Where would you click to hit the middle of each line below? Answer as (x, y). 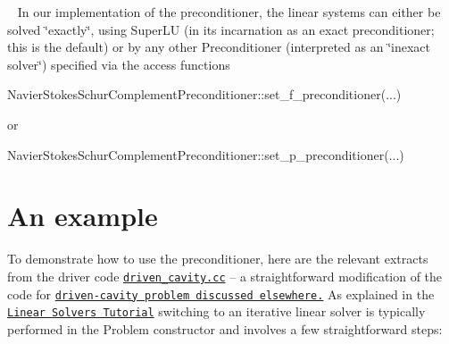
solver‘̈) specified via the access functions (119, 64)
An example (83, 216)
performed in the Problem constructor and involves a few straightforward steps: (225, 328)
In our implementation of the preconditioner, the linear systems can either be (229, 12)
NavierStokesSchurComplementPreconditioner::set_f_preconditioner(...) (204, 94)
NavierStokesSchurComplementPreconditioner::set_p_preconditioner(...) (206, 154)
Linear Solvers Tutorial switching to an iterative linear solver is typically (216, 311)
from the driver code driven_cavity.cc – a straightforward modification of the (225, 276)
